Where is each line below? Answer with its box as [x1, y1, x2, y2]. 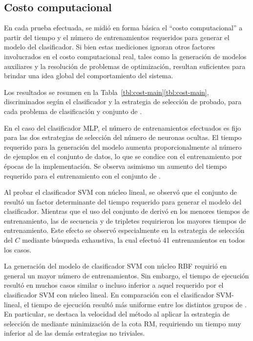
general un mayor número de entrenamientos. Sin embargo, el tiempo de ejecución [4, 270, 249, 280]
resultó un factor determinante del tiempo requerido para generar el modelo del [4, 196, 242, 206]
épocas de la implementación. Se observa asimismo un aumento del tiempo [4, 160, 227, 171]
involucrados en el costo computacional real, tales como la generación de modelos [4, 51, 247, 61]
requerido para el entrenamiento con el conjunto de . [4, 170, 161, 181]
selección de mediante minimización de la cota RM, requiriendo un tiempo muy [4, 318, 241, 328]
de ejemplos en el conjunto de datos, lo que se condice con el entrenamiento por [4, 151, 242, 161]
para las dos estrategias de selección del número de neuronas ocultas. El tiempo [4, 132, 242, 142]
